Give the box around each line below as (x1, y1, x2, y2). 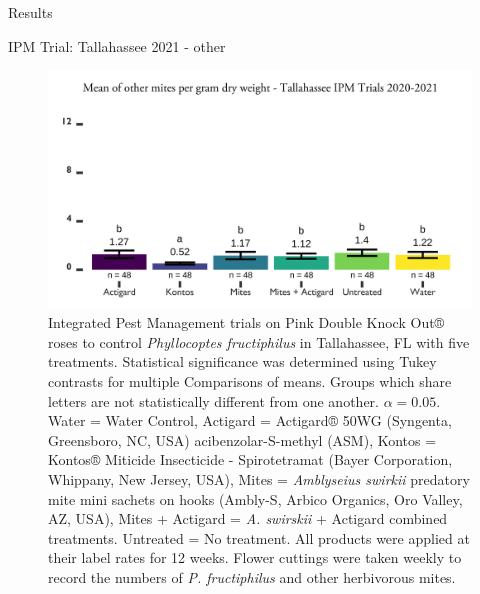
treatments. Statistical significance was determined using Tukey (48, 351, 437, 372)
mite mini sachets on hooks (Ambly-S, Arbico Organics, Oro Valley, (48, 488, 463, 509)
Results (8, 2, 53, 22)
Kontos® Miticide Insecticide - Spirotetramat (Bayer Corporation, (48, 449, 453, 470)
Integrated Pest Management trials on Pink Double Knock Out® (48, 312, 445, 333)
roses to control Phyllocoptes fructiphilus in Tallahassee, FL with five (48, 331, 470, 352)
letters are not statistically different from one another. (48, 390, 379, 411)
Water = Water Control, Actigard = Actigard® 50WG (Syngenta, (48, 410, 452, 431)
